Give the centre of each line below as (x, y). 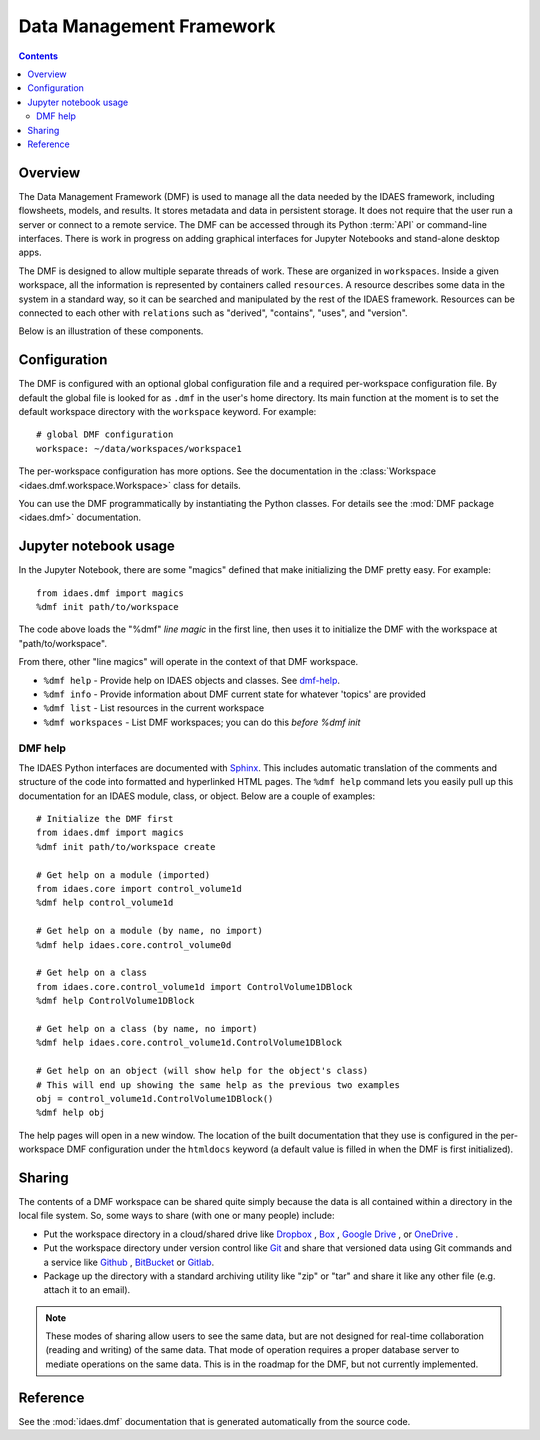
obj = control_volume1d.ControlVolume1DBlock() (155, 1098)
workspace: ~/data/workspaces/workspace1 (139, 448)
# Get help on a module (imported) (123, 874)
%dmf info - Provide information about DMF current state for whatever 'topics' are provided (235, 694)
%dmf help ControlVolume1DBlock (115, 1001)
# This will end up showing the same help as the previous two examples (218, 1084)
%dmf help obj (70, 1113)
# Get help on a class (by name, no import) (147, 1028)
